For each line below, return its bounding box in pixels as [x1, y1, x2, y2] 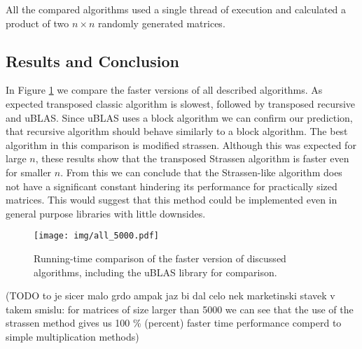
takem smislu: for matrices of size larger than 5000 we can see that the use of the [6, 301, 354, 316]
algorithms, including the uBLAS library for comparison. [34, 264, 277, 279]
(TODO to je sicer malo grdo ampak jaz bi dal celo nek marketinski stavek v [6, 288, 335, 303]
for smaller [6, 164, 52, 179]
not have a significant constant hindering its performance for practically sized [6, 178, 337, 193]
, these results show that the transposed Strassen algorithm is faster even [35, 151, 349, 166]
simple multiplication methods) [6, 329, 139, 343]
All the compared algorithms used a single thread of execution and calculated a [6, 2, 347, 16]
